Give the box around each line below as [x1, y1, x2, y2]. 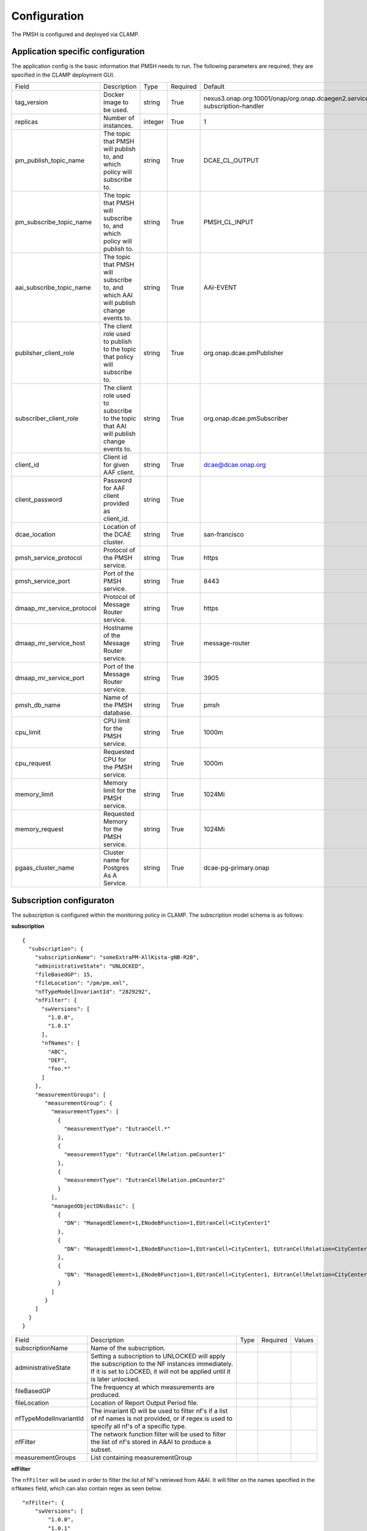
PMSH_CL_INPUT [203, 218, 254, 227]
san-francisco [203, 530, 244, 539]
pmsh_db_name [15, 701, 61, 710]
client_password [15, 495, 62, 504]
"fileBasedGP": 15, [34, 971, 94, 978]
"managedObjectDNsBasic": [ [51, 1202, 136, 1209]
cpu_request [15, 759, 51, 768]
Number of [103, 114, 135, 122]
